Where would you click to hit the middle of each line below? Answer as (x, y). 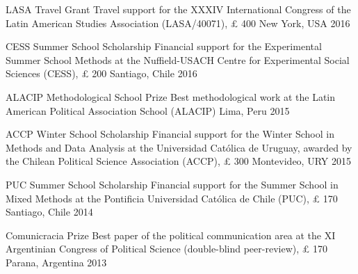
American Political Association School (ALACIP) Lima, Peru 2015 (148, 110)
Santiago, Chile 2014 (49, 212)
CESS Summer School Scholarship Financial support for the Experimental (164, 46)
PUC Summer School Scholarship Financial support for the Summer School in (172, 184)
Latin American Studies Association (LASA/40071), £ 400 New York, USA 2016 (178, 23)
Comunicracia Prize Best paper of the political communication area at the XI (171, 235)
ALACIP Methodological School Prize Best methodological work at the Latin (171, 96)
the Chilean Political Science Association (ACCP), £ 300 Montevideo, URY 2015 (178, 161)
